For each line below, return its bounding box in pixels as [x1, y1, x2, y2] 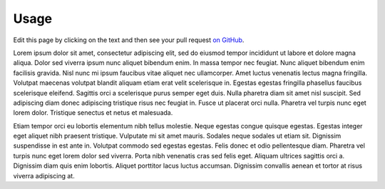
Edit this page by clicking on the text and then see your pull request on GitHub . [13, 36, 245, 44]
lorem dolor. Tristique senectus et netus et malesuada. [13, 108, 173, 117]
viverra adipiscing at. [13, 171, 75, 180]
